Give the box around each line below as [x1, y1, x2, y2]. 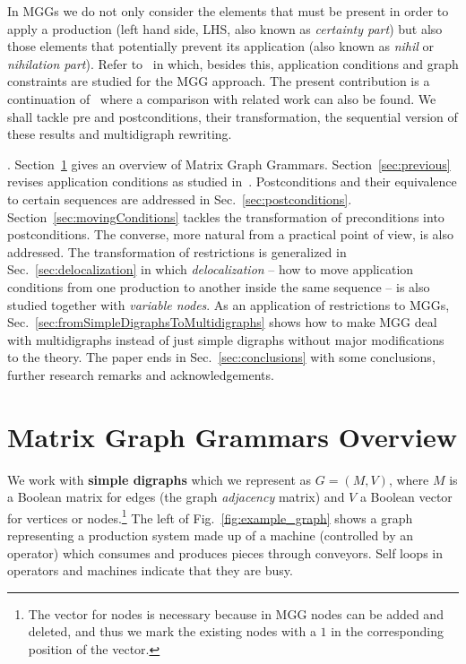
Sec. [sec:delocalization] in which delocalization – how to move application [7, 260, 414, 279]
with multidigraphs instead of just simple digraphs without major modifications [7, 330, 444, 349]
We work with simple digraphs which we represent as [7, 470, 312, 488]
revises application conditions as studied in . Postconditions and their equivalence [7, 172, 457, 191]
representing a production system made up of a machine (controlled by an [7, 526, 414, 545]
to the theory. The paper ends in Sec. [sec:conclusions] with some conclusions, [7, 348, 436, 366]
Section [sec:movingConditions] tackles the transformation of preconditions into [7, 207, 444, 226]
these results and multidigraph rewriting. [7, 125, 232, 143]
